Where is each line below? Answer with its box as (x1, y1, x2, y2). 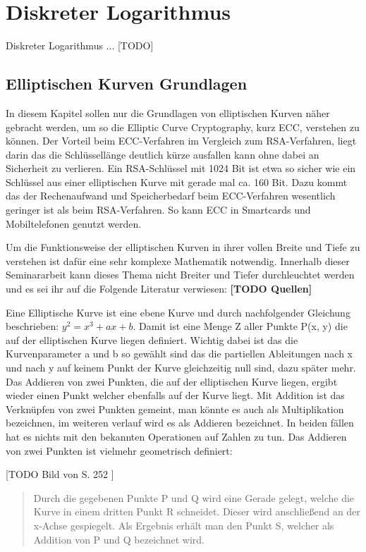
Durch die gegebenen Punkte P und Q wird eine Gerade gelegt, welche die (33, 490, 355, 505)
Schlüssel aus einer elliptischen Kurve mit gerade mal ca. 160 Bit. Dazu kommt (6, 174, 348, 189)
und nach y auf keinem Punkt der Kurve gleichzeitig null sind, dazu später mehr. (6, 360, 356, 375)
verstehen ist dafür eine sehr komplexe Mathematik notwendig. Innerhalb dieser (6, 253, 350, 268)
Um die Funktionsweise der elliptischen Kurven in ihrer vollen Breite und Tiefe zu (6, 240, 360, 254)
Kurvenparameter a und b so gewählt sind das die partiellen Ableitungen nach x (6, 346, 353, 361)
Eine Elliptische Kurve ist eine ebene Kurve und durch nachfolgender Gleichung (6, 305, 350, 319)
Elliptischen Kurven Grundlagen (6, 73, 248, 94)
